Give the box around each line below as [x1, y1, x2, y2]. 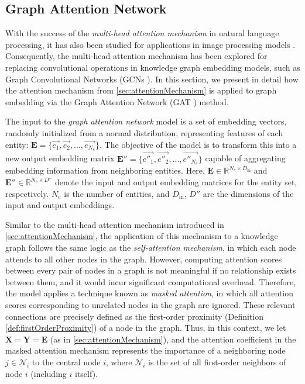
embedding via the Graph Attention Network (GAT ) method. [5, 95, 229, 108]
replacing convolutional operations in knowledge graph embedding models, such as [5, 61, 300, 73]
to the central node [32, 355, 101, 368]
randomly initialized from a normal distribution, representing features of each [5, 126, 283, 139]
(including [30, 367, 67, 379]
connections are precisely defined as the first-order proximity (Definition [5, 310, 263, 322]
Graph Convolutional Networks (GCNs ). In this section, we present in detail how [5, 72, 299, 85]
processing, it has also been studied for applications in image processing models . [5, 38, 296, 50]
